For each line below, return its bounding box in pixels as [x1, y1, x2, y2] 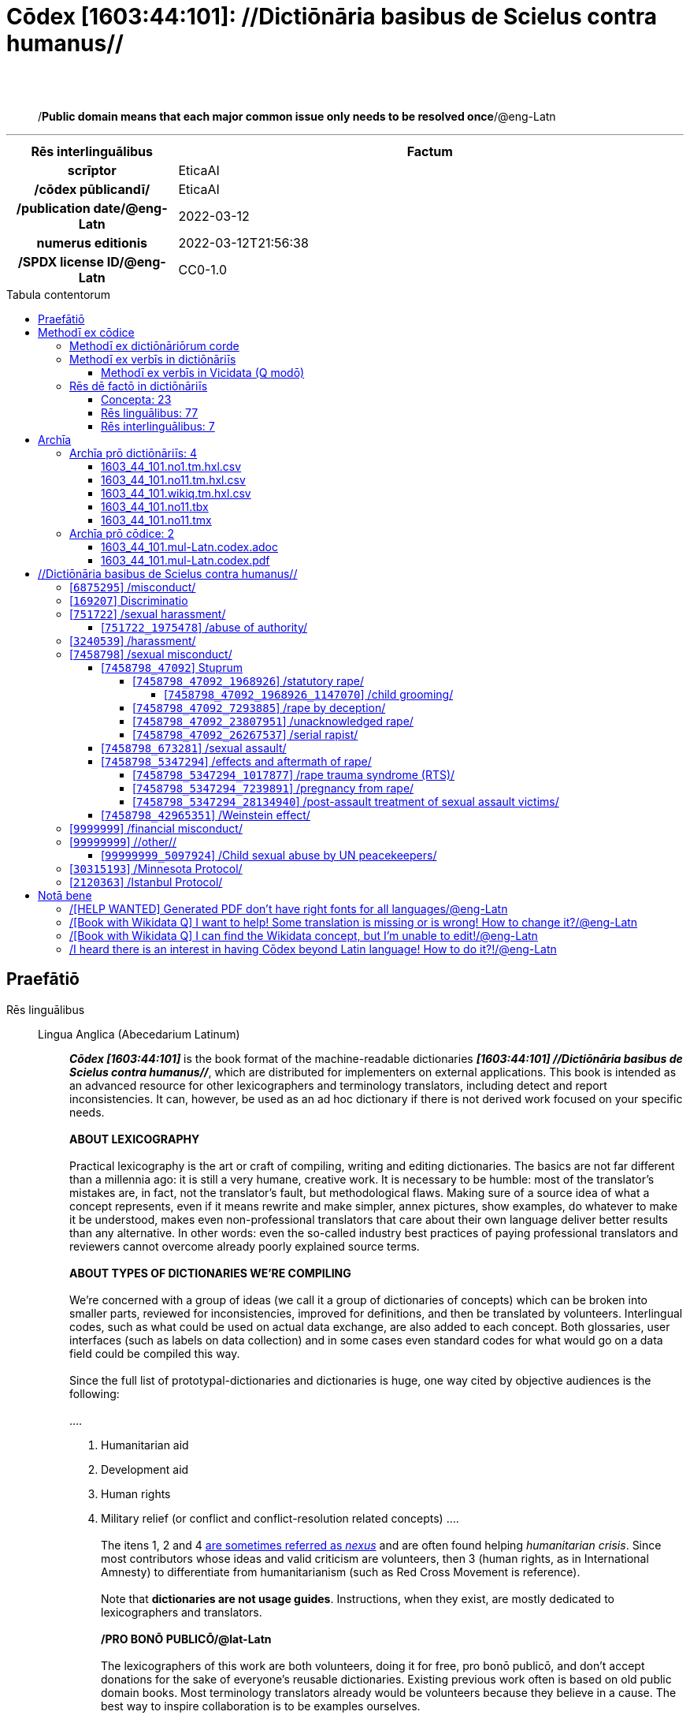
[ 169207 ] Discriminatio [69, 593, 188, 607]
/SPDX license [17, 253, 105, 270]
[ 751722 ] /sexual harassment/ [69, 606, 226, 621]
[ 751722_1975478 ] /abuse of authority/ [101, 620, 308, 634]
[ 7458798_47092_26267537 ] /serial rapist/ [132, 727, 358, 741]
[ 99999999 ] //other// [69, 834, 176, 848]
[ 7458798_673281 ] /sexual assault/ [101, 740, 287, 755]
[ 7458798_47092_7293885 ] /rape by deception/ [132, 700, 386, 714]
